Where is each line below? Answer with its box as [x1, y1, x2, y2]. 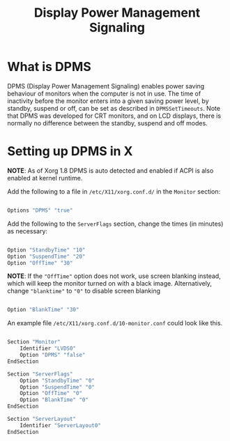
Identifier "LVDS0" [20, 345, 77, 353]
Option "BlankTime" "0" [20, 396, 89, 403]
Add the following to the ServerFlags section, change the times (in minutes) [7, 219, 224, 228]
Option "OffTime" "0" [20, 390, 82, 397]
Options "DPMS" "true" [7, 207, 73, 214]
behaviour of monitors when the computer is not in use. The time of [7, 89, 201, 98]
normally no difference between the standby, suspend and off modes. [7, 118, 208, 127]
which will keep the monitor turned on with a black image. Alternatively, [7, 279, 213, 288]
